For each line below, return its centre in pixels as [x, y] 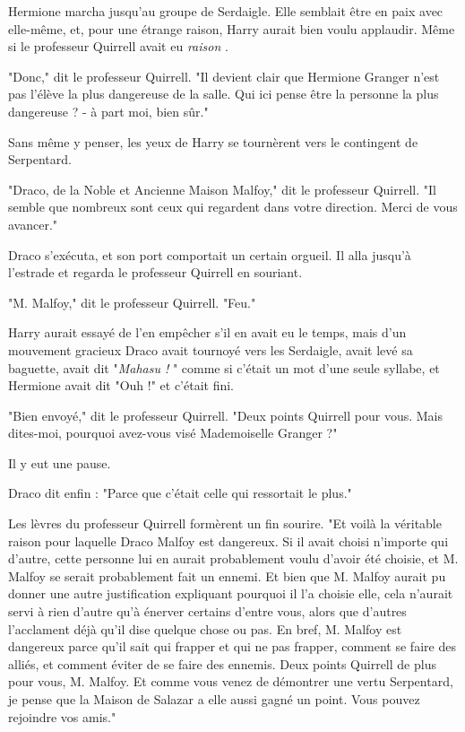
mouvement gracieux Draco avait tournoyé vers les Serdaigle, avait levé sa [211, 349]
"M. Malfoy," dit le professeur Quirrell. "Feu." [132, 302]
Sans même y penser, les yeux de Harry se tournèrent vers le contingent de [213, 141]
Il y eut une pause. [60, 462]
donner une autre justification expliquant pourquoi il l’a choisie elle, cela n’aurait [231, 593]
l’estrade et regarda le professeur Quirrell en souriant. [155, 272]
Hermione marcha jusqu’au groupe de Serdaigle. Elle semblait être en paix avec [226, 11]
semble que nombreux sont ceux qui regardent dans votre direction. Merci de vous [233, 207]
